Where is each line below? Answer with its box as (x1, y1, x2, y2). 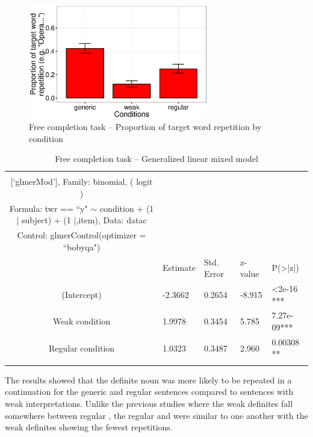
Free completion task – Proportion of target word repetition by (29, 120, 262, 132)
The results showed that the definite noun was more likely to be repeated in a (5, 373, 292, 386)
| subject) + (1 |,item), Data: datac (16, 214, 147, 226)
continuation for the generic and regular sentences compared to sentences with (5, 385, 294, 398)
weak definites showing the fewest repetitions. (5, 421, 173, 433)
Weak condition (52, 315, 111, 327)
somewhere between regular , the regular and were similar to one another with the (5, 409, 308, 421)
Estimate (163, 261, 196, 274)
